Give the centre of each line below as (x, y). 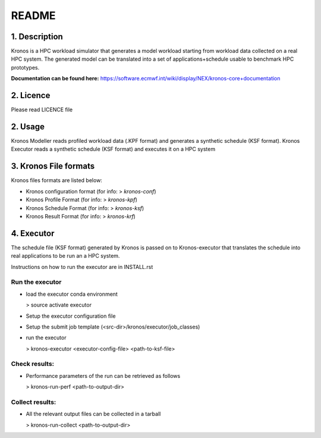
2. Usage (28, 126)
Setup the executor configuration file (71, 316)
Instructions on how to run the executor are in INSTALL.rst (82, 267)
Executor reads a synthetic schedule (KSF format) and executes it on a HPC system (113, 149)
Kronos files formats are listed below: (56, 180)
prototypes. (25, 67)
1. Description (37, 37)
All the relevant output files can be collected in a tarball (93, 414)
